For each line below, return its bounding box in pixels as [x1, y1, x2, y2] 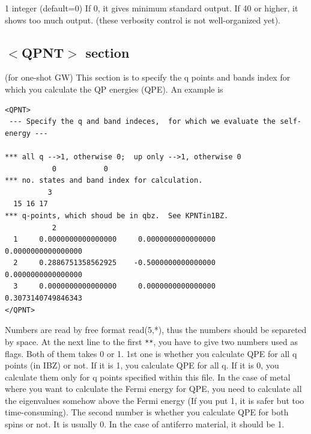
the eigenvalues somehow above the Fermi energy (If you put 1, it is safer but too [5, 394, 304, 406]
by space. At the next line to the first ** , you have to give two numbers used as [5, 335, 298, 347]
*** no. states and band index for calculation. [5, 176, 203, 185]
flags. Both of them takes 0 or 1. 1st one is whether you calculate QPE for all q [5, 347, 297, 359]
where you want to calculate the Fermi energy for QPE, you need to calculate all [5, 382, 302, 395]
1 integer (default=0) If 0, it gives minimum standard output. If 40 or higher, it [5, 2, 298, 14]
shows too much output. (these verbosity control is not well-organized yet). [5, 13, 280, 26]
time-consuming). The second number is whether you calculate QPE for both [5, 406, 289, 418]
